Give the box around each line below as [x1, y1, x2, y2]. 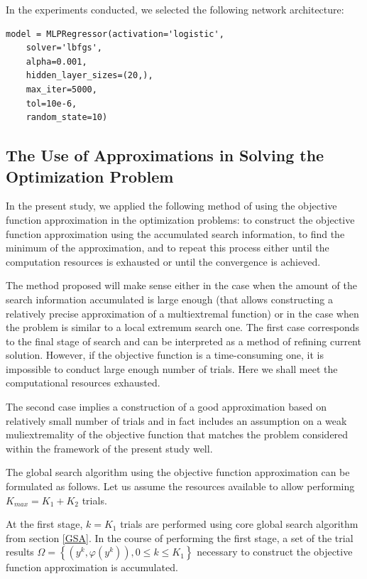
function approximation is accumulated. [6, 560, 178, 575]
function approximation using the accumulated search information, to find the [6, 226, 345, 241]
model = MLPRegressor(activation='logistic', [6, 28, 224, 39]
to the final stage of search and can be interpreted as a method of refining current [6, 333, 361, 348]
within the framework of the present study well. [6, 440, 213, 455]
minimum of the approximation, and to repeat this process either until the [6, 240, 329, 255]
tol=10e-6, [26, 98, 77, 109]
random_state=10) [26, 112, 108, 123]
